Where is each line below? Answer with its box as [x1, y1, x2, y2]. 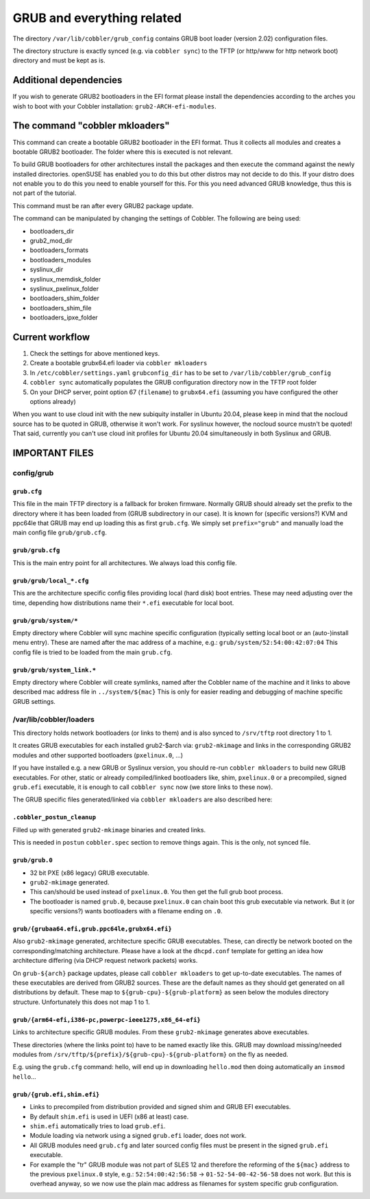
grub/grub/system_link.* [12, 666, 96, 674]
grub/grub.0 [12, 856, 53, 865]
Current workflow [12, 331, 90, 343]
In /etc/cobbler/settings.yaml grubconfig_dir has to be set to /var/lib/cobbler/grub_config [29, 368, 332, 377]
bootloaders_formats [29, 246, 89, 254]
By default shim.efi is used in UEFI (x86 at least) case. [29, 1112, 189, 1121]
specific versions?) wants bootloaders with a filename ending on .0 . [29, 907, 223, 915]
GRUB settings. [12, 697, 56, 705]
